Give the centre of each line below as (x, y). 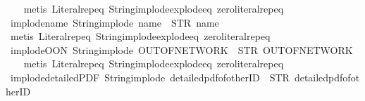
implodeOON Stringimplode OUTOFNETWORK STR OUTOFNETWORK (181, 49)
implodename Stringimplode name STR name (115, 22)
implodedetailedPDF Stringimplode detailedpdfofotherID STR (150, 77)
